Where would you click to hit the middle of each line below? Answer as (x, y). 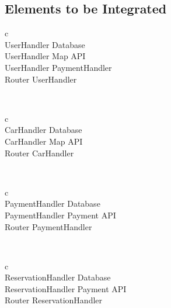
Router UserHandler (41, 79)
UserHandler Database (45, 44)
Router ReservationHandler (54, 300)
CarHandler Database (43, 130)
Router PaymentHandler (48, 226)
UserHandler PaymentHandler (58, 67)
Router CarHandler (39, 153)
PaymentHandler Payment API (60, 215)
